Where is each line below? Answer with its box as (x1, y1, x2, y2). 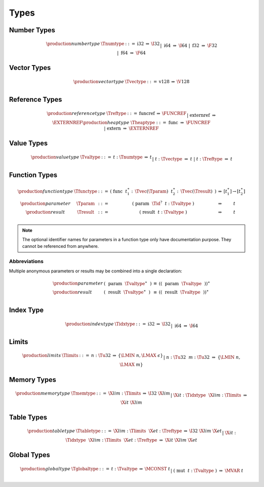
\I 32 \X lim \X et (189, 428, 222, 434)
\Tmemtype (71, 390, 96, 396)
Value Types (9, 139, 48, 148)
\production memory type (15, 390, 70, 396)
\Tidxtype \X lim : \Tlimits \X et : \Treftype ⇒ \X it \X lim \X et (65, 438, 198, 443)
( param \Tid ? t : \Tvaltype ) (132, 199, 195, 206)
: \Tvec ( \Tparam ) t (131, 189, 173, 194)
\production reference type (46, 111, 106, 116)
